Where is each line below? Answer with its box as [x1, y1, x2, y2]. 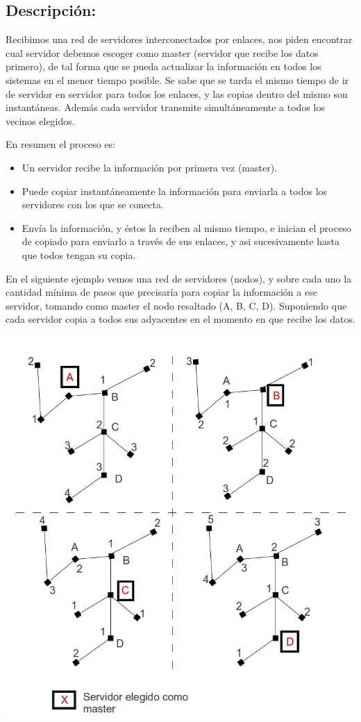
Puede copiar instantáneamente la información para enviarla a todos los [22, 183, 328, 198]
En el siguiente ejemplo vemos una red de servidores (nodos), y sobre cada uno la [6, 271, 352, 285]
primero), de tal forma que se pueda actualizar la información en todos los [6, 59, 321, 74]
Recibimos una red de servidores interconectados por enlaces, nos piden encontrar [6, 32, 353, 47]
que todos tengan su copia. [22, 247, 136, 262]
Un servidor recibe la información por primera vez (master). [22, 160, 277, 174]
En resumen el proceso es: [6, 137, 115, 151]
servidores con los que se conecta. [22, 197, 164, 212]
